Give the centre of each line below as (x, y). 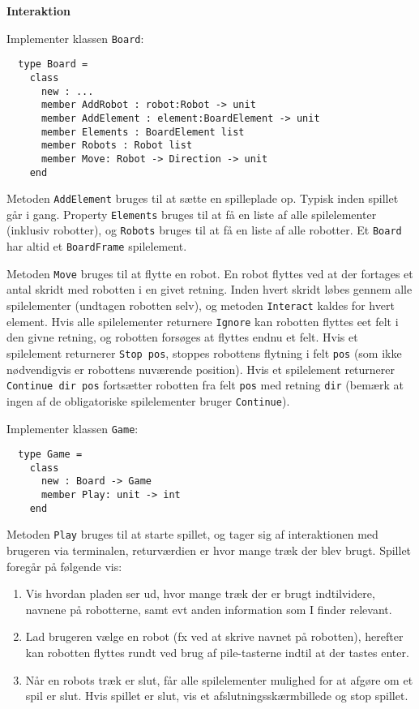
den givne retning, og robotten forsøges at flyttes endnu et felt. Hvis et (182, 337)
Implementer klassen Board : (75, 38)
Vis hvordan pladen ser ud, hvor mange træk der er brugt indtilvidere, (200, 593)
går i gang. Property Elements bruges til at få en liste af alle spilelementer (192, 214)
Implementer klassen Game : (73, 428)
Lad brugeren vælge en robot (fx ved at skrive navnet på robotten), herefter (214, 636)
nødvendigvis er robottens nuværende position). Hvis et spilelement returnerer (201, 369)
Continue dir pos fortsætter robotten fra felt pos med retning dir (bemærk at (205, 385)
